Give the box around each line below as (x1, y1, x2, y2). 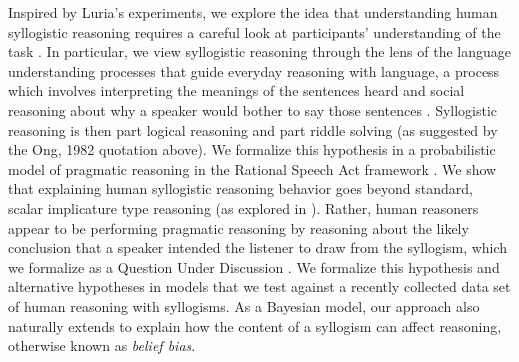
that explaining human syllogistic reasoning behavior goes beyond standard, (8, 178, 473, 199)
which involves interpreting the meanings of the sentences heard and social (8, 80, 465, 101)
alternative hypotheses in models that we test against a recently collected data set (8, 276, 511, 297)
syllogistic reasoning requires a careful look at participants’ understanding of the (8, 21, 501, 42)
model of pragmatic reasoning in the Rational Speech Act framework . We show (8, 158, 497, 179)
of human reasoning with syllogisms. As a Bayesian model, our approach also (8, 295, 480, 316)
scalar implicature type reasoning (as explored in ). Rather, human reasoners (8, 197, 479, 218)
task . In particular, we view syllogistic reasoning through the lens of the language (8, 41, 512, 62)
